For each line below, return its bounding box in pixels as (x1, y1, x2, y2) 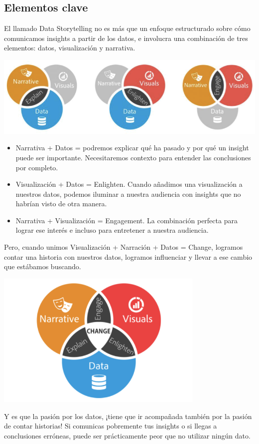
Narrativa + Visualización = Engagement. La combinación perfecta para (15, 215, 238, 225)
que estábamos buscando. (4, 261, 81, 272)
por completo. (15, 162, 58, 172)
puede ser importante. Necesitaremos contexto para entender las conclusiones (15, 152, 251, 162)
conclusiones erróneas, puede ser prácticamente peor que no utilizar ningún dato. (4, 430, 251, 441)
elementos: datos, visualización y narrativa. (4, 42, 135, 53)
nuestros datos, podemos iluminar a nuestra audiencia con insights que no (15, 188, 241, 199)
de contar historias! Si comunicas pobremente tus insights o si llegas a (4, 421, 217, 431)
